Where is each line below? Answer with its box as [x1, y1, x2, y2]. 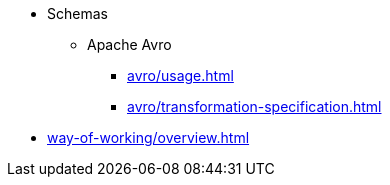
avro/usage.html [127, 67, 234, 84]
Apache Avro [87, 36, 172, 53]
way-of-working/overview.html [47, 129, 250, 146]
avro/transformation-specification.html [127, 98, 382, 115]
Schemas [47, 5, 108, 22]
